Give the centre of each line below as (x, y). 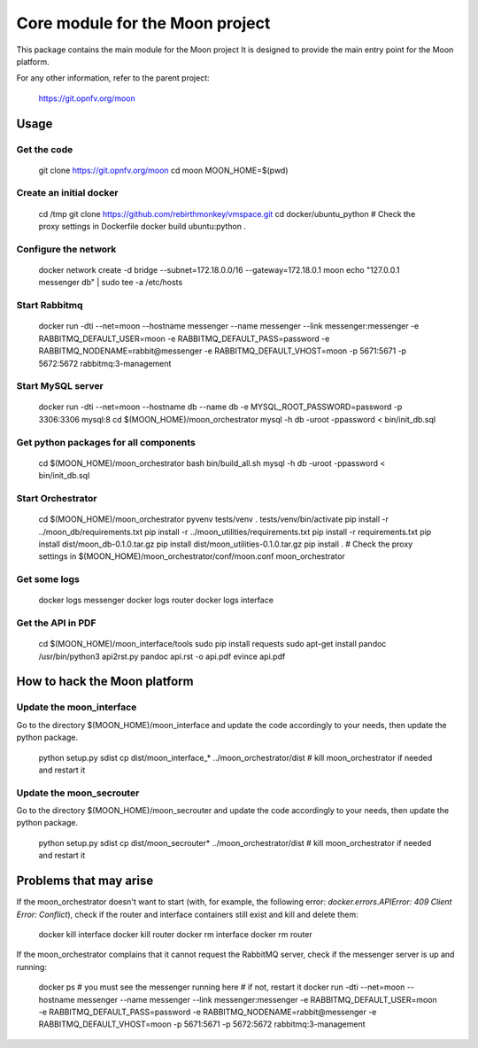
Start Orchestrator (57, 498)
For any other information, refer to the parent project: (113, 78)
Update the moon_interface (77, 707)
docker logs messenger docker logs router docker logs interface (156, 600)
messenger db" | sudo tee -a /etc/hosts (111, 283)
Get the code (45, 149)
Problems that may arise (85, 881)
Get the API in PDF (56, 623)
